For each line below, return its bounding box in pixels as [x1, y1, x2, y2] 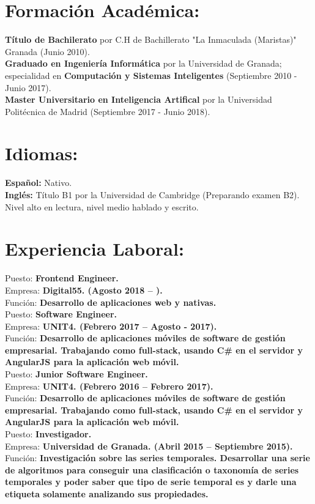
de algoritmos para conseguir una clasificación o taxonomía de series [5, 463, 299, 476]
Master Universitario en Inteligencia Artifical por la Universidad [5, 93, 272, 106]
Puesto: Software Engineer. [5, 308, 117, 321]
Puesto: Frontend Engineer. [5, 272, 119, 284]
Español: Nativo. [5, 176, 72, 189]
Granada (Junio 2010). [5, 45, 90, 57]
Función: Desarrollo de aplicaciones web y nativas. [5, 295, 217, 308]
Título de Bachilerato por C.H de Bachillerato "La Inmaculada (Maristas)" [5, 33, 297, 46]
